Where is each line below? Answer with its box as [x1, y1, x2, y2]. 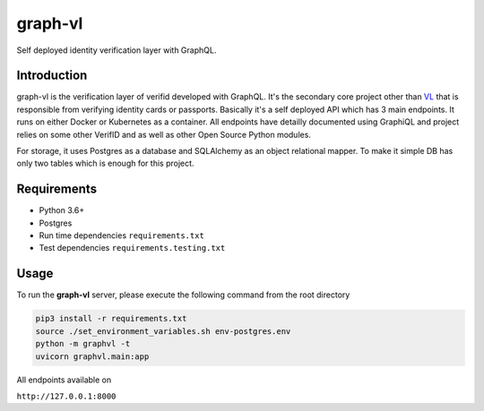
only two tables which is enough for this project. [16, 158, 194, 169]
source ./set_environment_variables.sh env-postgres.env [35, 326, 291, 336]
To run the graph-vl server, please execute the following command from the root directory [16, 289, 350, 300]
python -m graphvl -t [35, 338, 131, 349]
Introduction [16, 68, 88, 83]
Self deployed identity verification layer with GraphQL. [16, 45, 217, 56]
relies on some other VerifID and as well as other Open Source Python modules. [16, 129, 311, 140]
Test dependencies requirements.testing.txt [39, 243, 226, 253]
